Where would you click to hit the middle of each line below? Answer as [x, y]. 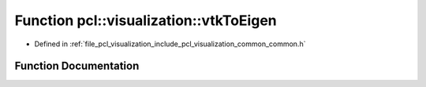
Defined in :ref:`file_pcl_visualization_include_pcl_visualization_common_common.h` [170, 44]
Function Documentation [77, 66]
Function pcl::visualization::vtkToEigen [146, 20]
